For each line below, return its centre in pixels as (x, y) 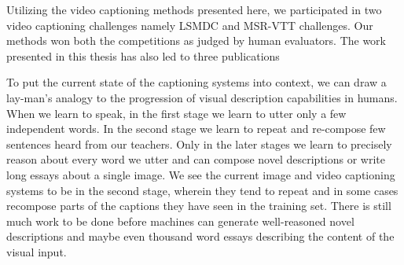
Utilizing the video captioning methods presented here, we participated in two (194, 9)
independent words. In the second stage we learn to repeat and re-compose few (196, 129)
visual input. (37, 251)
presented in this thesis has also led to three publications (143, 55)
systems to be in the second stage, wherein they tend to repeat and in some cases (202, 190)
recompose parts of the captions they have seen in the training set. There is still (199, 206)
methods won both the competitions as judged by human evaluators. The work (196, 40)
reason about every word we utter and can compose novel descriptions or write (196, 159)
